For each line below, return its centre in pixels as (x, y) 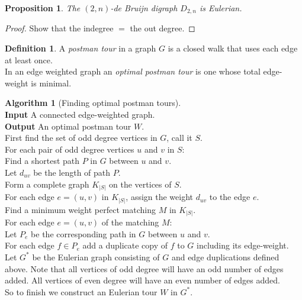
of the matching (130, 222)
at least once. (29, 59)
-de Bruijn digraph (144, 8)
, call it (179, 138)
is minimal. (51, 83)
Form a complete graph (47, 184)
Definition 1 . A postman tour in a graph (81, 48)
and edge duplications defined (225, 257)
